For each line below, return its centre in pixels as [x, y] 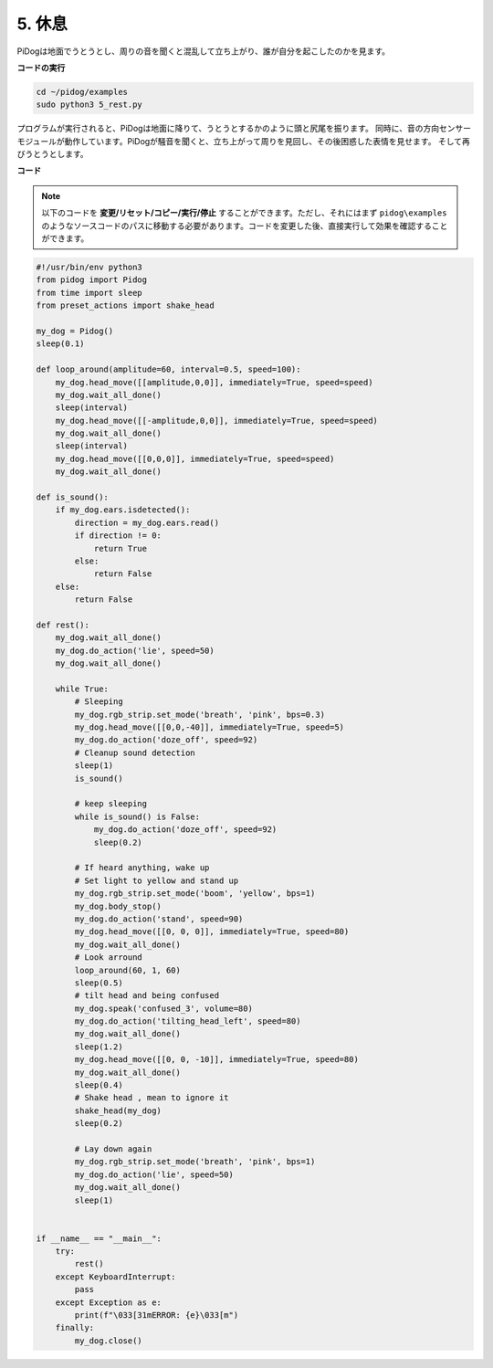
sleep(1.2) [99, 1047]
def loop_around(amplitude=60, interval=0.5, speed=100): [168, 369]
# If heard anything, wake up [142, 868]
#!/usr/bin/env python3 [89, 268]
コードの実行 [41, 68]
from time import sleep [89, 293]
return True [121, 548]
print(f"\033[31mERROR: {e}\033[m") [157, 1315]
